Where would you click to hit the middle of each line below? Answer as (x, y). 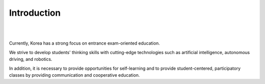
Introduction (35, 13)
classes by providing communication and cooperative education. (74, 75)
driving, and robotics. (31, 59)
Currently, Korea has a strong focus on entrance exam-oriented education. (84, 43)
